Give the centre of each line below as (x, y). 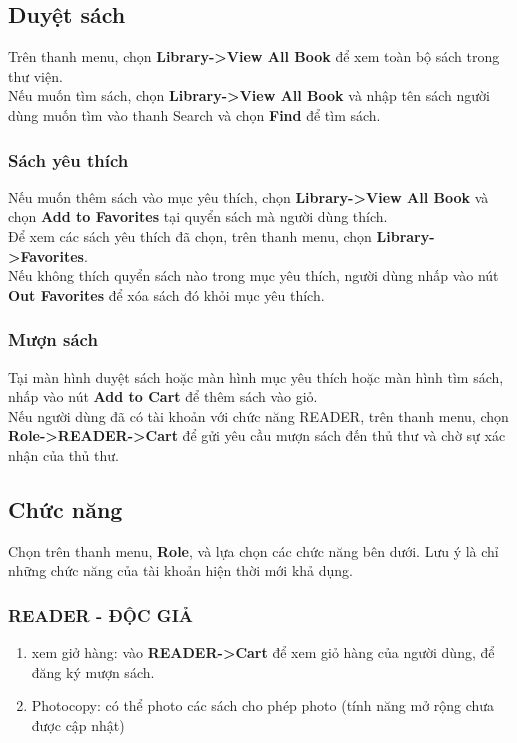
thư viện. (35, 75)
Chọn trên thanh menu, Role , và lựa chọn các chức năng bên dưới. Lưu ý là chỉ (253, 550)
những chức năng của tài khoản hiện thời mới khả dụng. (181, 570)
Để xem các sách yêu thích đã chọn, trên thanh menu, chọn (190, 235)
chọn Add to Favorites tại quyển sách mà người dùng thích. (198, 216)
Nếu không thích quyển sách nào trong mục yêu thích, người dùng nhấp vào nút (253, 275)
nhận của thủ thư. (63, 454)
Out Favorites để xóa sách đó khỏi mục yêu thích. (166, 294)
